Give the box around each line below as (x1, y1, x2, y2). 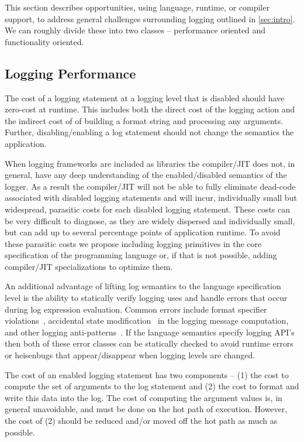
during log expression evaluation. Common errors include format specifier (5, 303, 267, 315)
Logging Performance (5, 64, 136, 82)
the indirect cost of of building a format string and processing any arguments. (5, 114, 284, 126)
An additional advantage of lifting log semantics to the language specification (5, 280, 281, 292)
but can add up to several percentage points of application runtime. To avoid (5, 226, 281, 238)
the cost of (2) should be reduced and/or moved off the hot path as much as (5, 414, 278, 427)
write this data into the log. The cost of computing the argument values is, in (5, 391, 282, 403)
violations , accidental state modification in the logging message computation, (5, 314, 289, 327)
